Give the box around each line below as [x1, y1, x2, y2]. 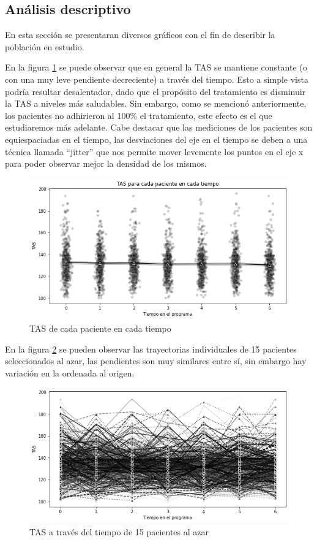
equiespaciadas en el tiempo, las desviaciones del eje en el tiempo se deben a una [5, 132, 308, 145]
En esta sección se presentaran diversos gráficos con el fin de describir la [5, 28, 275, 41]
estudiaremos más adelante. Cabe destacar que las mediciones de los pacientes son [5, 121, 313, 134]
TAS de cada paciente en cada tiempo [29, 322, 171, 335]
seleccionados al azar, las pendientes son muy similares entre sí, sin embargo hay [5, 354, 307, 367]
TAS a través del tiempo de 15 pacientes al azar [29, 525, 209, 538]
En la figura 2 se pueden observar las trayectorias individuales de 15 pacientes [5, 342, 297, 355]
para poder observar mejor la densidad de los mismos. [5, 157, 207, 170]
